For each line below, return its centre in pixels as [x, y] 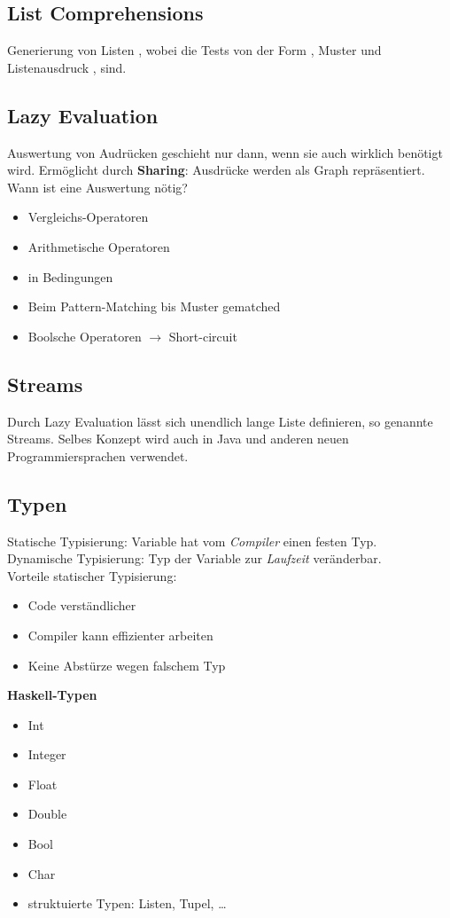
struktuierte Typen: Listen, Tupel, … [127, 903]
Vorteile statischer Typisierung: [92, 575]
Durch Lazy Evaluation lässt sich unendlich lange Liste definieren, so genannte [220, 421]
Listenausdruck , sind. [67, 67]
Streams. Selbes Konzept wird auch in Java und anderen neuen [178, 439]
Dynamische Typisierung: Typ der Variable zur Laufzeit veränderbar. [194, 558]
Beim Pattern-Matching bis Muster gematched [154, 306]
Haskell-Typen [52, 695]
